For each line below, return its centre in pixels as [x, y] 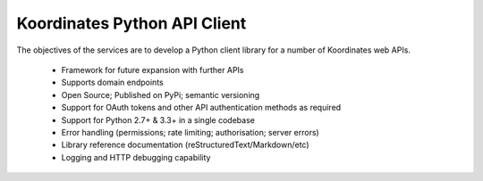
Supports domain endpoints [113, 82]
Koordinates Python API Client [131, 23]
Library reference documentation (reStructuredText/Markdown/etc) [185, 145]
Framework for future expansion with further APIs [153, 70]
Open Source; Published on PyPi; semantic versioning [161, 95]
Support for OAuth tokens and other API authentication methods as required [201, 108]
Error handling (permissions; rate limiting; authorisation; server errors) [190, 132]
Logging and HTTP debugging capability [136, 157]
